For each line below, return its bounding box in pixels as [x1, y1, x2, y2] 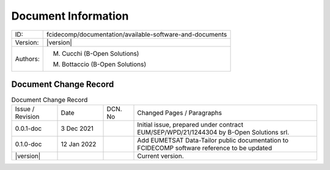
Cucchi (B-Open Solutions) [62, 49, 139, 57]
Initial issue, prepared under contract [137, 120, 244, 129]
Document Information [11, 9, 129, 23]
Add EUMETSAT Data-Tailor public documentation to [137, 136, 289, 145]
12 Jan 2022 [61, 140, 97, 149]
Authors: [15, 54, 40, 63]
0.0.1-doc [15, 124, 42, 133]
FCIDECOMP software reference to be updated [137, 144, 272, 152]
